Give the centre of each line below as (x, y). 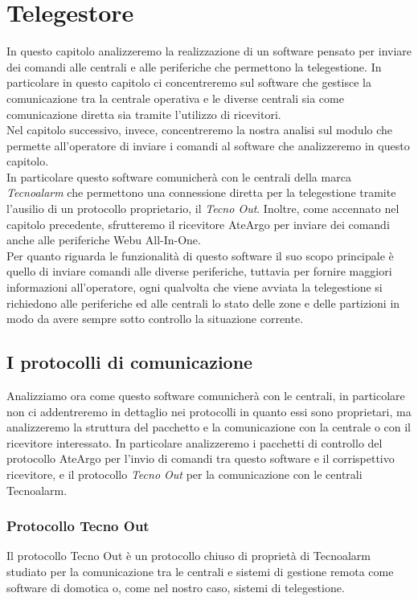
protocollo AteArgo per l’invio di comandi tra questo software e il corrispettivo (201, 458)
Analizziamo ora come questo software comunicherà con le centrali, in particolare (206, 396)
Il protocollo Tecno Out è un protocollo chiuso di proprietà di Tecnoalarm (189, 556)
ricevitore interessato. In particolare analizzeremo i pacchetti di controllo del (195, 442)
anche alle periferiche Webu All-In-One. (104, 240)
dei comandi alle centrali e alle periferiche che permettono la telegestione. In (194, 66)
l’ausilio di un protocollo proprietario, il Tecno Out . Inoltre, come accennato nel (203, 209)
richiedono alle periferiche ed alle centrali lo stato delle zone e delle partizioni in (203, 303)
